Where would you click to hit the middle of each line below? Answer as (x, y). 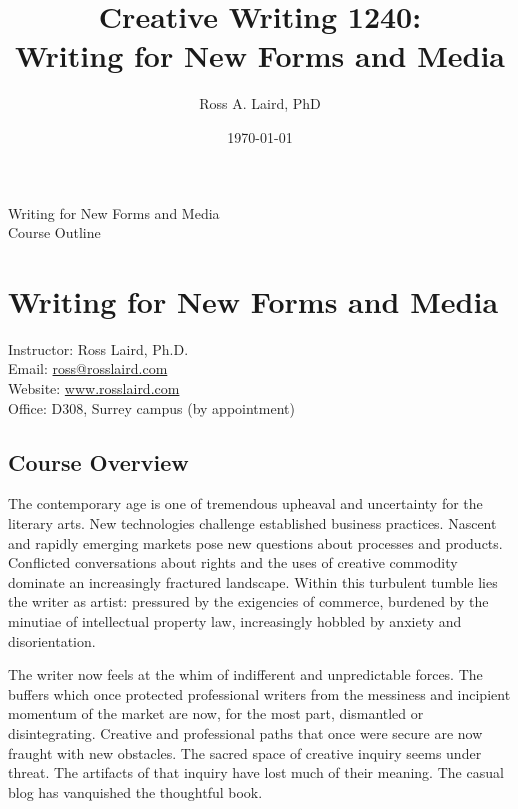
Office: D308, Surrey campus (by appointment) (151, 407)
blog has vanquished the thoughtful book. (135, 791)
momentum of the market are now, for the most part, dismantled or (216, 713)
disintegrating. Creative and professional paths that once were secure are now (245, 732)
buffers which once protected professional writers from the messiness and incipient (259, 693)
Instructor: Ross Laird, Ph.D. (98, 348)
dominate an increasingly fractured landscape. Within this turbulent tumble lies (253, 581)
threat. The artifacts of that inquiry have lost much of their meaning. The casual (256, 772)
